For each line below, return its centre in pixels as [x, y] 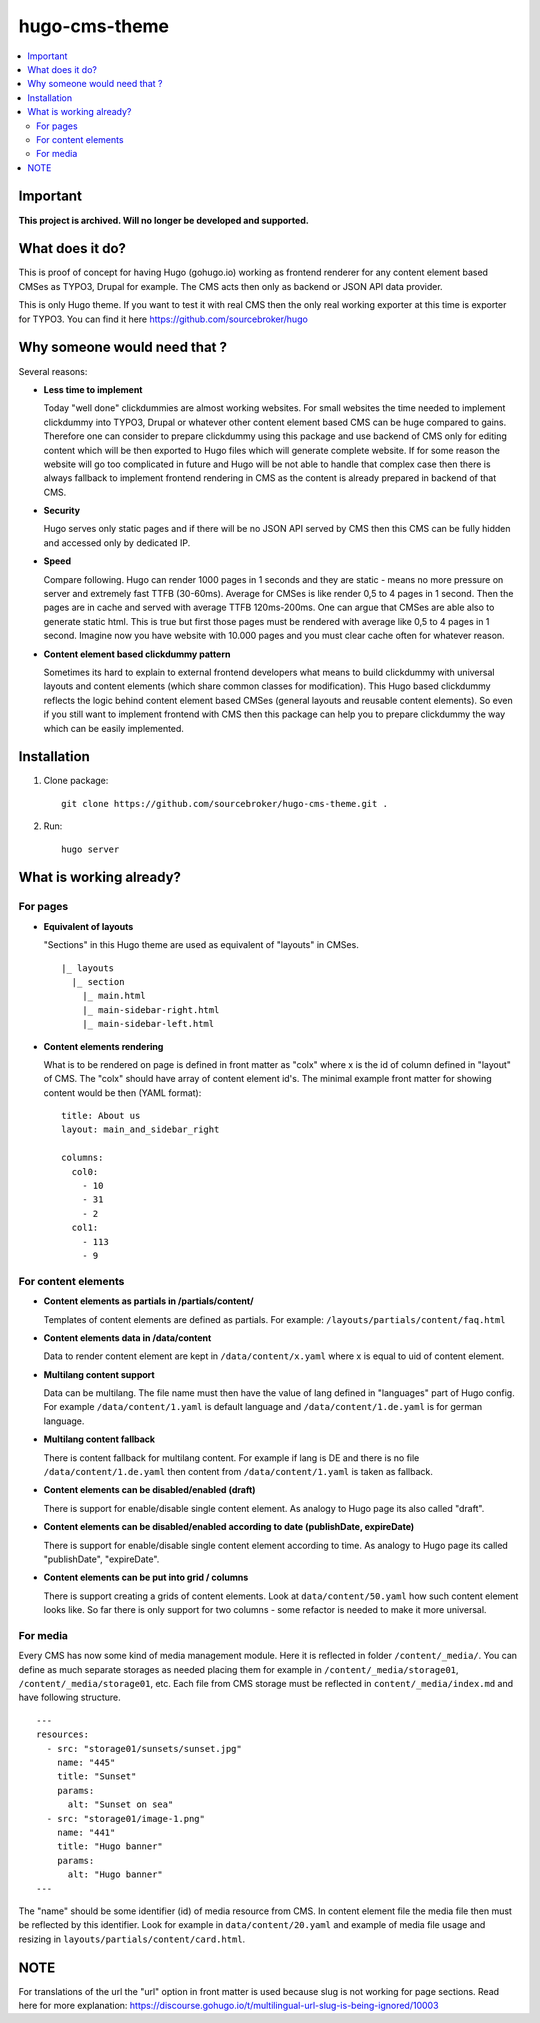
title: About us [101, 1116]
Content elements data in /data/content [127, 1337]
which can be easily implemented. [114, 728]
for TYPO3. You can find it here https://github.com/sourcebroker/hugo [163, 319]
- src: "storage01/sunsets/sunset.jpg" [144, 1748]
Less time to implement [93, 389]
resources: [63, 1734]
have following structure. [69, 1697]
